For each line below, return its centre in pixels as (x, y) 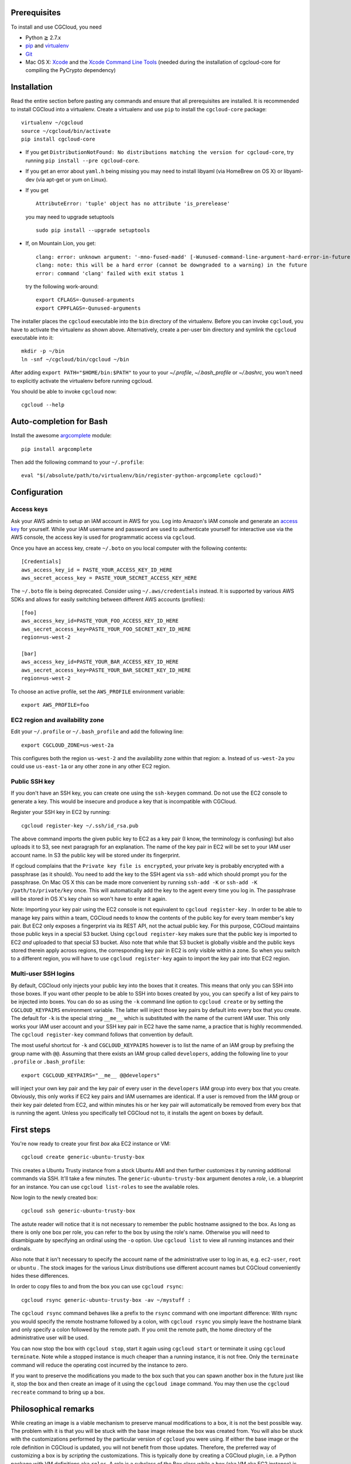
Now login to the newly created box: (54, 1197)
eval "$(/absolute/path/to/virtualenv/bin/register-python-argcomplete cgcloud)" (142, 476)
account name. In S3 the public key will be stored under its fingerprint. (96, 855)
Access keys (29, 509)
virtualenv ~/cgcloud (52, 123)
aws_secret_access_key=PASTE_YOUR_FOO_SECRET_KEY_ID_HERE (106, 629)
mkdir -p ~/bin (43, 351)
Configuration (37, 492)
